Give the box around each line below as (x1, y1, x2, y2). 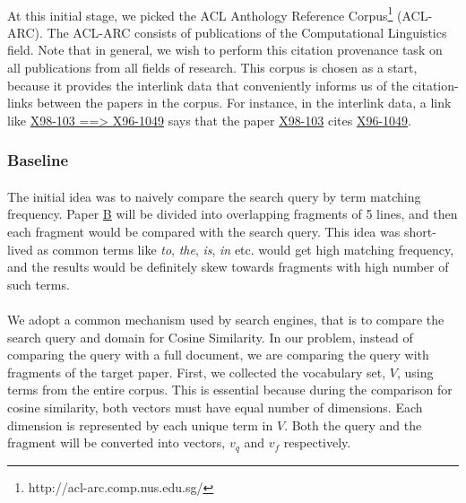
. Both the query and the (284, 415, 422, 434)
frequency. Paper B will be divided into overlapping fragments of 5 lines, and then (7, 204, 458, 223)
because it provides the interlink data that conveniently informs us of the (7, 75, 409, 94)
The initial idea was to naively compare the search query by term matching (7, 186, 421, 205)
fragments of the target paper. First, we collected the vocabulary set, (7, 362, 386, 381)
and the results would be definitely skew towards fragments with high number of (7, 257, 449, 276)
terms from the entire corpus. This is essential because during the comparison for (7, 380, 453, 399)
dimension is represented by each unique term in (7, 415, 273, 434)
